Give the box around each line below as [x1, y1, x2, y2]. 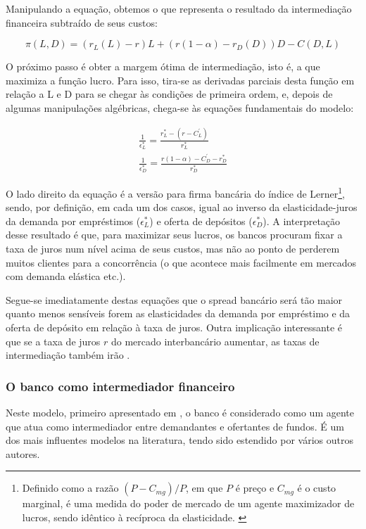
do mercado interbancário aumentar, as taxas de [111, 333, 320, 348]
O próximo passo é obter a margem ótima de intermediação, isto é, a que [6, 59, 320, 74]
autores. [6, 446, 40, 461]
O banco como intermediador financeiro [6, 377, 235, 395]
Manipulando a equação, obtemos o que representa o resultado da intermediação [6, 1, 352, 15]
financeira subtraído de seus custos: [6, 15, 158, 30]
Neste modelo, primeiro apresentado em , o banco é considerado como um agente [6, 404, 354, 419]
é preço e [235, 480, 274, 495]
